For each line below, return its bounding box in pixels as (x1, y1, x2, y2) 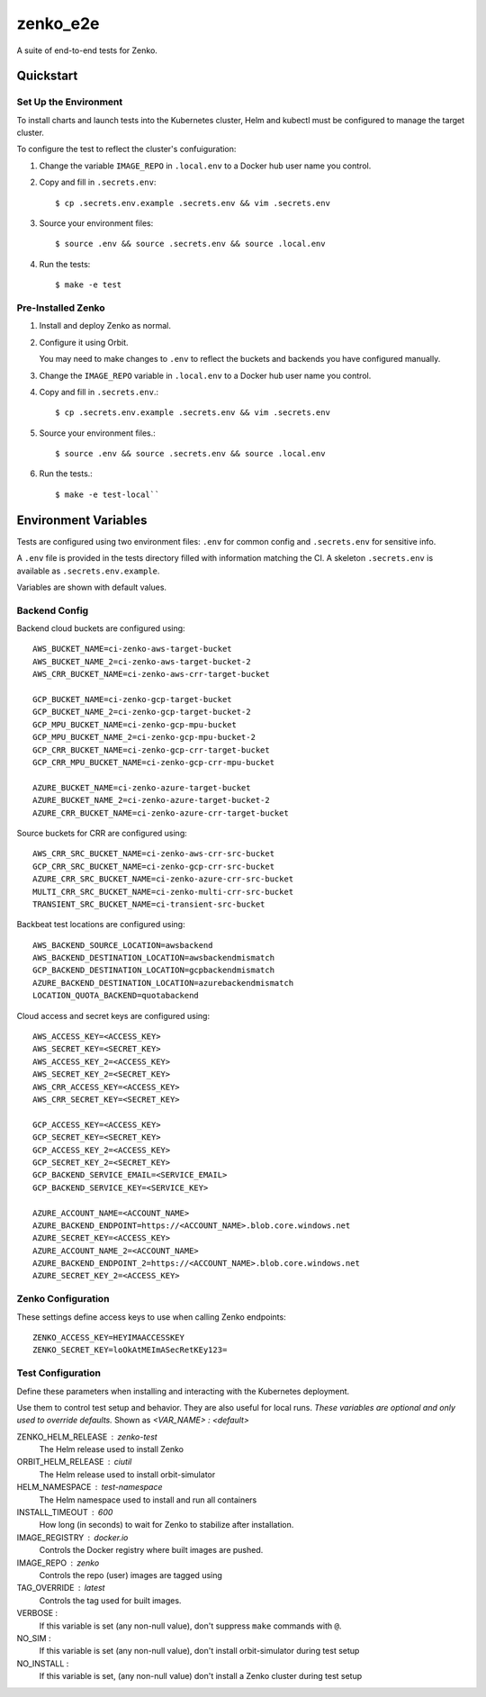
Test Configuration (16, 1367, 101, 1379)
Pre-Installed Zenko (16, 302, 105, 314)
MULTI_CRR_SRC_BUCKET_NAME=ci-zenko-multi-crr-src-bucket (32, 887, 294, 897)
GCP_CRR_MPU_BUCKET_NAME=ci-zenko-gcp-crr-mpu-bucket (32, 757, 274, 767)
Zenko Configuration (16, 1293, 110, 1305)
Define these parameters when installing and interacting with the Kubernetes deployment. (16, 1386, 350, 1396)
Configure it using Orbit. (39, 337, 129, 348)
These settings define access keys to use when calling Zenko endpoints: (16, 1311, 287, 1322)
